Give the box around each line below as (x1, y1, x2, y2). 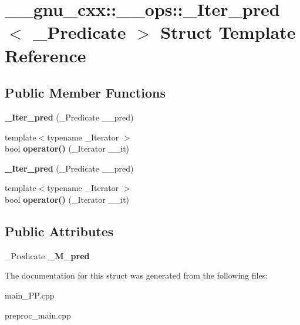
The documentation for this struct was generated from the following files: (5, 269, 268, 282)
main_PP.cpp (5, 289, 55, 301)
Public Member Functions (5, 83, 166, 102)
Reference (5, 43, 86, 67)
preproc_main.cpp (5, 309, 71, 321)
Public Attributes (5, 222, 114, 240)
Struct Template (160, 20, 296, 44)
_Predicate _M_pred (5, 249, 90, 262)
